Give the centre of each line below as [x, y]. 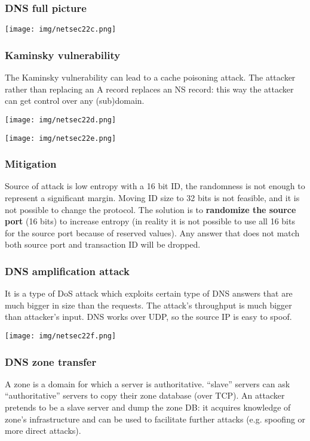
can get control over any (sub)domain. [75, 101]
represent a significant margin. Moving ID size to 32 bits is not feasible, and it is [152, 198]
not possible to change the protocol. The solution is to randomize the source [151, 209]
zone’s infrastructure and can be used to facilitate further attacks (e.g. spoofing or [155, 419]
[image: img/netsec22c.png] [61, 30]
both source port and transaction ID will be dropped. [103, 244]
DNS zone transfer [51, 361]
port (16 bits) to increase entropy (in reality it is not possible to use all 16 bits [150, 221]
